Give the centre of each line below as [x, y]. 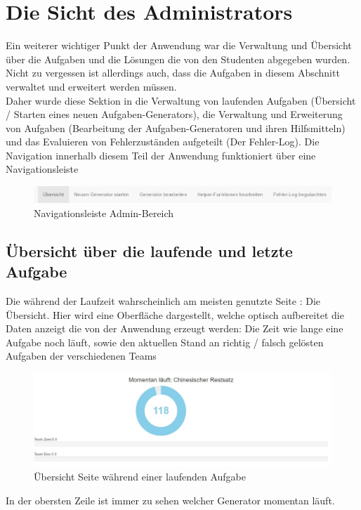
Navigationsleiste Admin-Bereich [104, 212]
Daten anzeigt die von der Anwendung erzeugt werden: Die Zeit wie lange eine [175, 328]
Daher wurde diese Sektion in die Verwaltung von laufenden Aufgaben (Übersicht [181, 100]
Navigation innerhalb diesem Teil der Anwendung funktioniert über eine [161, 155]
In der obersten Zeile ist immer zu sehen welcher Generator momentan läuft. [170, 500]
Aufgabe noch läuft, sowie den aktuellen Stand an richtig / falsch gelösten [165, 342]
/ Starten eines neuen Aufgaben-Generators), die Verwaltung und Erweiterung [174, 114]
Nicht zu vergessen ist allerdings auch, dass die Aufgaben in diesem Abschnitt [173, 73]
